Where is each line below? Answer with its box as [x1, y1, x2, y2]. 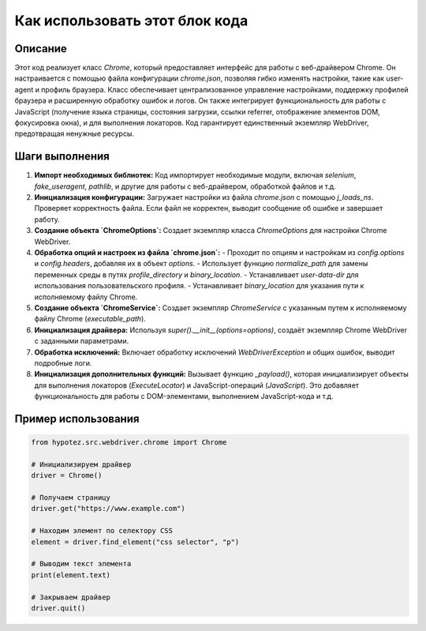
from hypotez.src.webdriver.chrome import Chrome [31, 438, 227, 447]
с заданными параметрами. [34, 336, 129, 346]
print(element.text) [31, 570, 110, 580]
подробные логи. [34, 358, 92, 367]
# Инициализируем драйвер [31, 460, 132, 469]
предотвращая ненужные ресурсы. [14, 129, 134, 138]
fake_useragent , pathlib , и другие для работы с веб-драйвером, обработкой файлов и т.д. [34, 182, 337, 191]
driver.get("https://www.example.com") [31, 504, 185, 513]
